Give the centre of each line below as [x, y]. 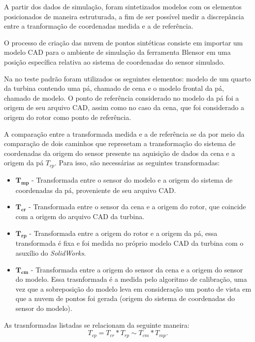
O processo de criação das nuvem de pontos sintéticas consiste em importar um [124, 42]
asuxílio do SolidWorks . [51, 252]
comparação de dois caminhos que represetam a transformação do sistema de [120, 143]
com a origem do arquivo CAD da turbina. [80, 216]
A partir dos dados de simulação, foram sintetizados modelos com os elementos [123, 6]
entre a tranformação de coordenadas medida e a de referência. [99, 26]
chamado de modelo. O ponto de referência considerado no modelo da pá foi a [122, 97]
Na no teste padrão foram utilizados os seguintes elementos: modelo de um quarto [127, 78]
